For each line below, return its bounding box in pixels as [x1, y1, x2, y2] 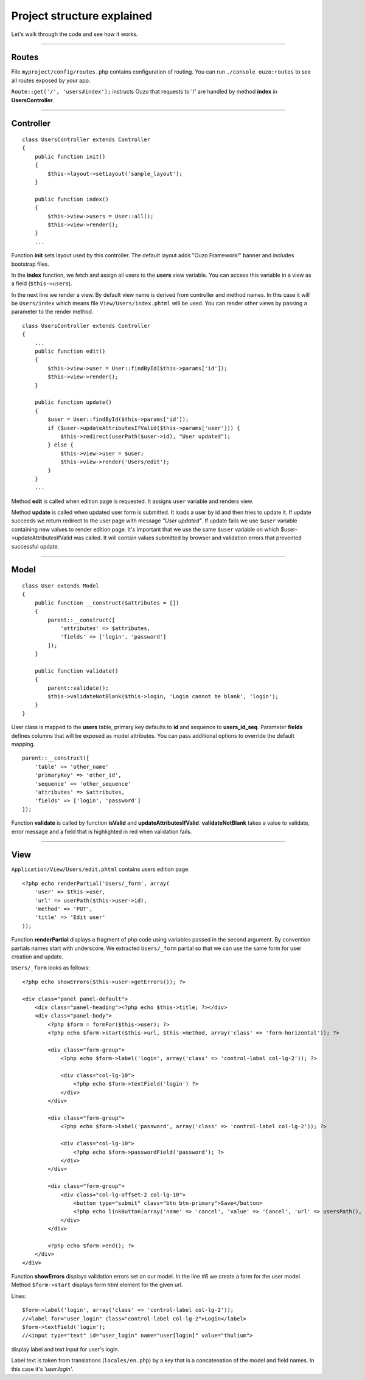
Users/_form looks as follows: [11, 964, 91, 971]
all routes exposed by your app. [11, 77, 91, 84]
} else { [47, 442, 74, 448]
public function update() [34, 399, 113, 406]
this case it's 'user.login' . [11, 1365, 74, 1373]
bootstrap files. [11, 260, 49, 268]
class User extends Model [22, 583, 100, 589]
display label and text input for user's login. [11, 1345, 120, 1353]
